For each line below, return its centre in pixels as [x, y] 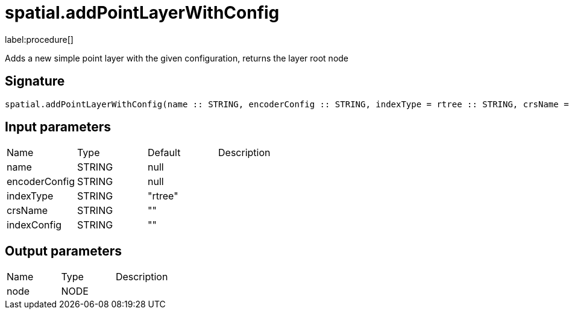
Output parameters [63, 251]
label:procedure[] [39, 39]
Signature [35, 81]
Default [164, 153]
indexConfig [34, 225]
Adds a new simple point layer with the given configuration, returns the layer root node [177, 58]
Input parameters [58, 127]
